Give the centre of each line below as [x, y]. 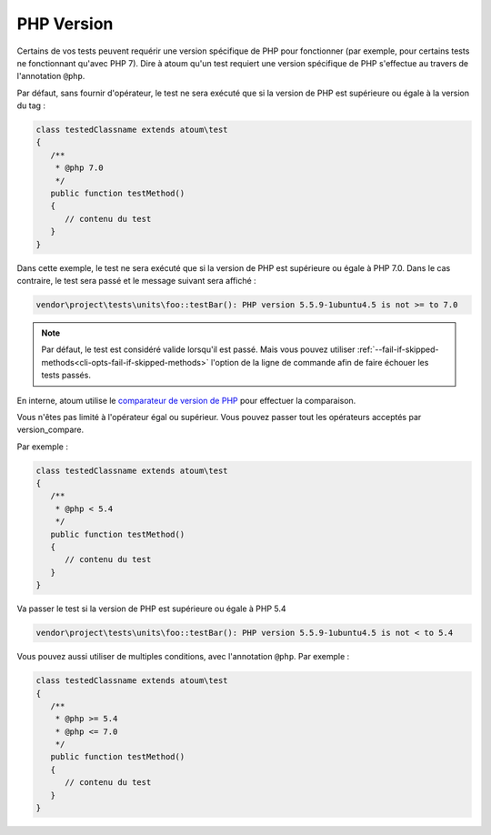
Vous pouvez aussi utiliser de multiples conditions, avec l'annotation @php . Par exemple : [183, 657]
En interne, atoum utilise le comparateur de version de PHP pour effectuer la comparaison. [186, 400]
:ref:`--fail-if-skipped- [398, 349]
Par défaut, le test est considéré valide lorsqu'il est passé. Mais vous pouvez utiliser [198, 349]
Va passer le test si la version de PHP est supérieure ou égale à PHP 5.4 [151, 609]
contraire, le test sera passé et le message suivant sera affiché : [136, 280]
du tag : [31, 106]
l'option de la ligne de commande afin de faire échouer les [320, 362]
